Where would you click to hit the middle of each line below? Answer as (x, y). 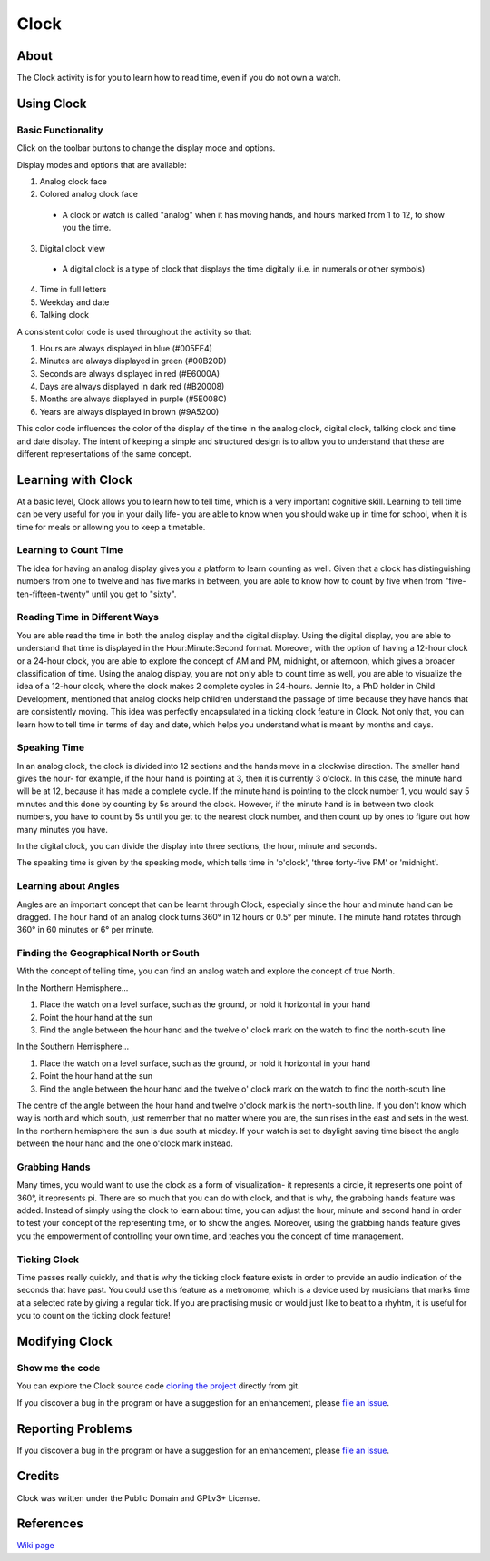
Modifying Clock (65, 1341)
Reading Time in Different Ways (88, 617)
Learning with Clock (75, 480)
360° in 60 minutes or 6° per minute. (85, 930)
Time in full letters (73, 290)
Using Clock (52, 103)
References (50, 1524)
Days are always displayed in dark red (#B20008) (132, 387)
